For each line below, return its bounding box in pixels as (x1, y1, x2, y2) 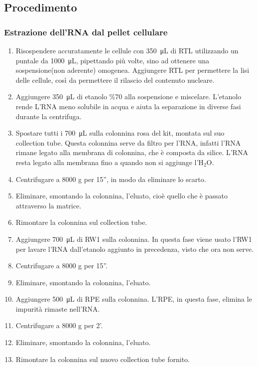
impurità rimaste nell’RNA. (15, 303, 100, 314)
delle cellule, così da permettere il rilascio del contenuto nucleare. (15, 74, 215, 85)
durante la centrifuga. (15, 111, 82, 121)
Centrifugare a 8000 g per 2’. (15, 320, 103, 331)
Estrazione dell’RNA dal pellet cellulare (4, 25, 168, 38)
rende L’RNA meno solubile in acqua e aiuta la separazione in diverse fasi (15, 101, 241, 111)
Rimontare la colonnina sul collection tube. (15, 217, 147, 227)
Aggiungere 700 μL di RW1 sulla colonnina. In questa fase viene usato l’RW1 (15, 233, 252, 244)
